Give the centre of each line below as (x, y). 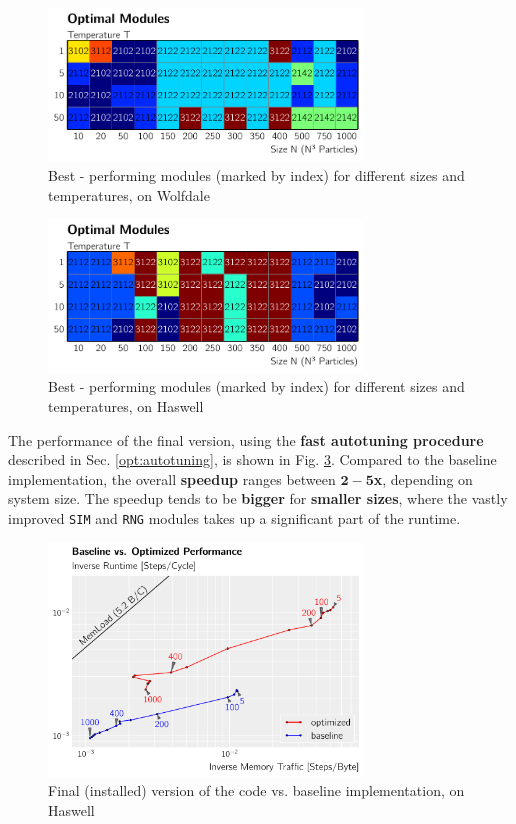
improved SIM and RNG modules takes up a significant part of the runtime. (234, 517)
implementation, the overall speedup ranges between (172, 478)
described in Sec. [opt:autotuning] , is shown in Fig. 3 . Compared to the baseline (252, 459)
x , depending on (423, 478)
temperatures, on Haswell (126, 405)
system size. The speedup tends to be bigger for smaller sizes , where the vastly (258, 498)
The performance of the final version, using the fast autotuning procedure (246, 439)
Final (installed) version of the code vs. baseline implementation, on (256, 790)
